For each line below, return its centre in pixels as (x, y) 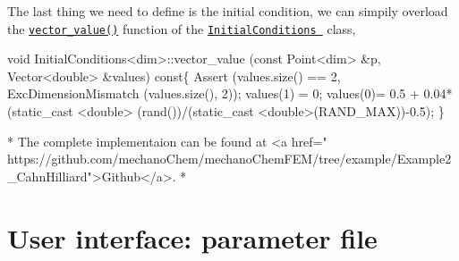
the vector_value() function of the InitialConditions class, (182, 28)
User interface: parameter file (192, 237)
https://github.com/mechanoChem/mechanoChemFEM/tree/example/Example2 (229, 159)
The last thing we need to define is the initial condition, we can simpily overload (228, 11)
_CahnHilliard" (50, 176)
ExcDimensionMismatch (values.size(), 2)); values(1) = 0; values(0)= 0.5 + (213, 93)
